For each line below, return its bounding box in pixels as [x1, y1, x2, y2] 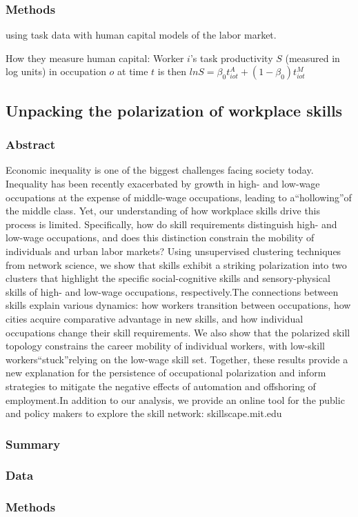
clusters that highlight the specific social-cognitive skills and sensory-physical [6, 271, 330, 285]
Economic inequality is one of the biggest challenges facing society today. [6, 163, 314, 177]
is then [157, 64, 187, 79]
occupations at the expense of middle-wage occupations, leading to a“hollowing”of [6, 190, 352, 204]
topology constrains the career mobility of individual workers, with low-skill [6, 338, 325, 353]
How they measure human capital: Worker [6, 50, 184, 65]
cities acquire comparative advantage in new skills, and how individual [6, 311, 304, 325]
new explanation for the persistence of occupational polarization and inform [6, 365, 326, 380]
